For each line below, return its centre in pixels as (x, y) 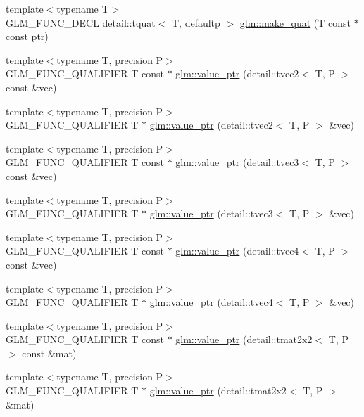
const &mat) (49, 353)
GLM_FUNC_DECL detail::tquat (81, 22)
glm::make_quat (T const (295, 22)
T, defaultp (196, 22)
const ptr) (27, 36)
